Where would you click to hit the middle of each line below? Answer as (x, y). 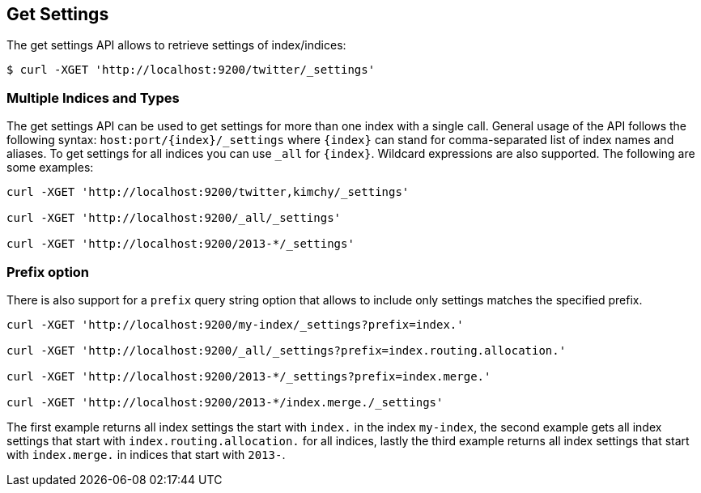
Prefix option (48, 272)
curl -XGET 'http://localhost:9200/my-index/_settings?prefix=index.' (235, 324)
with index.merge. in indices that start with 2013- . (146, 454)
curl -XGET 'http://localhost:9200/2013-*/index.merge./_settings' (225, 402)
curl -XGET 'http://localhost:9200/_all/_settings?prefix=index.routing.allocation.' (287, 350)
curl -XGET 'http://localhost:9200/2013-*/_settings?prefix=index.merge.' (249, 376)
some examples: (50, 168)
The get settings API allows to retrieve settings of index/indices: (176, 45)
